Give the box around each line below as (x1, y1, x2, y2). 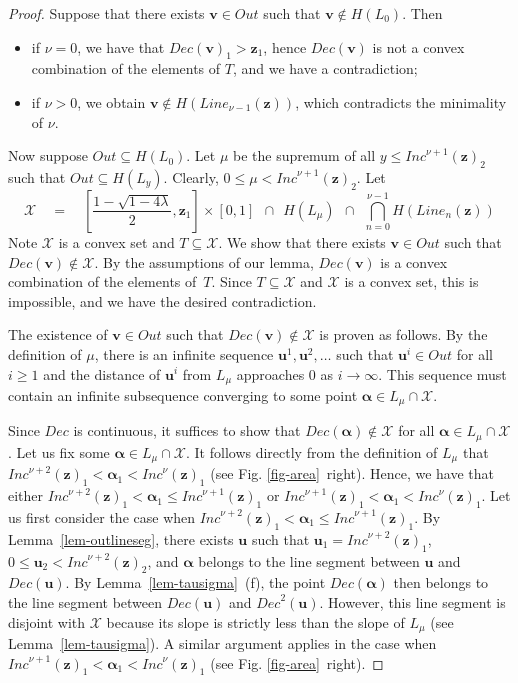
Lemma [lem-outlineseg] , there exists (8, 528, 234, 549)
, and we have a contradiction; (232, 58, 418, 79)
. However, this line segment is (319, 591, 506, 612)
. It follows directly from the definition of (185, 441, 438, 462)
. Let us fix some (8, 441, 110, 462)
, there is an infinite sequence (94, 343, 274, 364)
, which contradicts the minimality (295, 91, 507, 112)
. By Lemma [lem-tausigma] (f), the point (65, 572, 326, 593)
